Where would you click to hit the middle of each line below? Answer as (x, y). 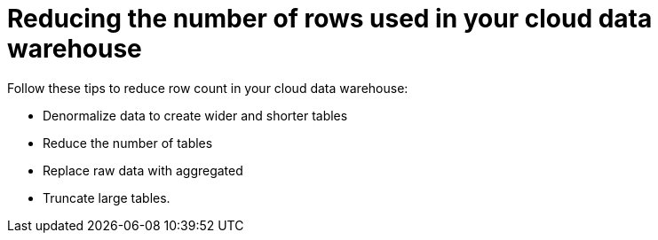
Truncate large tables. (107, 197)
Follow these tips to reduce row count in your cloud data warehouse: (208, 88)
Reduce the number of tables (128, 143)
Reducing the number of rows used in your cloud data (330, 19)
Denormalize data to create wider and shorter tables (195, 115)
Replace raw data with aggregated (143, 170)
